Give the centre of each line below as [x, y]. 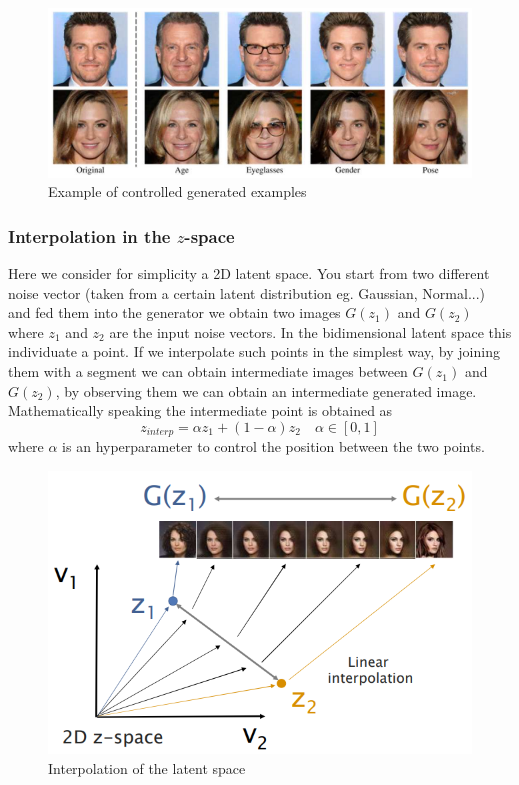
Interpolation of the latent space [147, 767]
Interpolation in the [89, 235]
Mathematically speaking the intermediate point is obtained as [200, 410]
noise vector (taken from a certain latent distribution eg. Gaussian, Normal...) [247, 292]
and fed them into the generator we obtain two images [174, 312]
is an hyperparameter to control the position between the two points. [273, 446]
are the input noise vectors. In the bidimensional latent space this [310, 331]
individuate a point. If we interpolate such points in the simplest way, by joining [254, 351]
